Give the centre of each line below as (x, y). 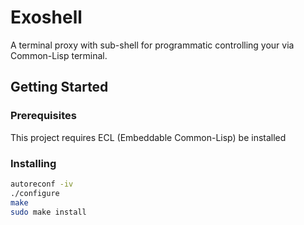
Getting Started (59, 87)
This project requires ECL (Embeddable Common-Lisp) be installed (148, 137)
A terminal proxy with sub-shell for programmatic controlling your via (152, 45)
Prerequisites (43, 116)
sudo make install (48, 212)
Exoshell (46, 17)
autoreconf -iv (42, 184)
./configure (35, 193)
